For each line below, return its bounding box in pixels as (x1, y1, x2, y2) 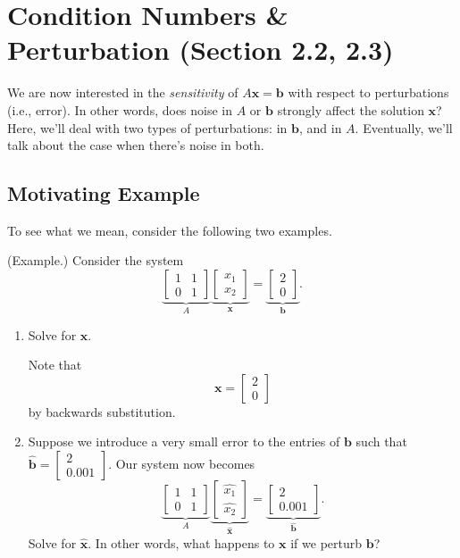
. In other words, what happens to (88, 533, 275, 552)
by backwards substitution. (28, 402, 176, 421)
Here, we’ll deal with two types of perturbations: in (7, 118, 288, 137)
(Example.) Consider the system (7, 251, 184, 270)
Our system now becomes (115, 454, 255, 472)
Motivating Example (7, 179, 200, 207)
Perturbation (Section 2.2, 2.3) (7, 31, 394, 68)
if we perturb (290, 533, 363, 552)
